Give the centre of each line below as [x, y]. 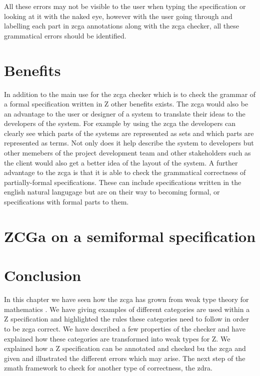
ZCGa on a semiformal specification [130, 236]
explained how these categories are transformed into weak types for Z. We [117, 338]
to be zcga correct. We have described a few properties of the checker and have [125, 328]
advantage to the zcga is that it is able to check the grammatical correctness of [125, 172]
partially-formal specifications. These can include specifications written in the [123, 182]
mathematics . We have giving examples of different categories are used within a [127, 309]
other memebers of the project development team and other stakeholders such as [127, 153]
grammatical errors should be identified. [65, 35]
